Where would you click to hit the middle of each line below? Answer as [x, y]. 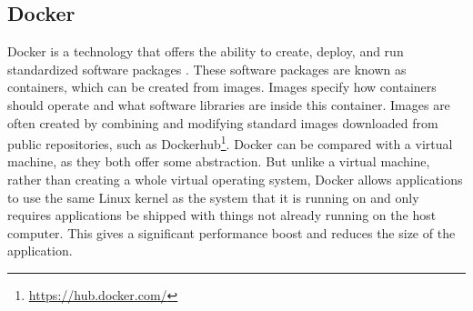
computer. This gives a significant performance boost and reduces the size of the [231, 232]
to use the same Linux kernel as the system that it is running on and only [213, 197]
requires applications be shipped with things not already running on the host [222, 215]
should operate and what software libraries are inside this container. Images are [229, 104]
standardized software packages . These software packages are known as [207, 69]
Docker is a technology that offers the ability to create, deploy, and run [206, 51]
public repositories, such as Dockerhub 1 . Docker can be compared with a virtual [230, 142]
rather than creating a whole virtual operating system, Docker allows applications [235, 180]
